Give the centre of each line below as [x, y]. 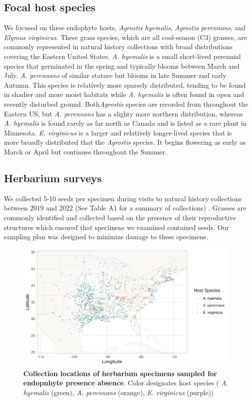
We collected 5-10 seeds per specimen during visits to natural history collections [123, 198]
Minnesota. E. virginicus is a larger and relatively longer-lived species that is [118, 132]
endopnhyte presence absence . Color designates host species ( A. [126, 383]
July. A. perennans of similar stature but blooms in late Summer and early [115, 75]
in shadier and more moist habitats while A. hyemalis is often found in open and [124, 94]
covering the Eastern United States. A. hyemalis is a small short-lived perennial [123, 56]
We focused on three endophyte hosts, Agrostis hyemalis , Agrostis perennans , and [125, 28]
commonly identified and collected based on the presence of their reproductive [120, 217]
